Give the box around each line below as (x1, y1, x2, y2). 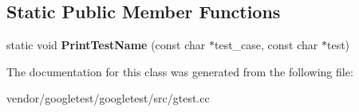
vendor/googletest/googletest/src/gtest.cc (6, 90, 210, 106)
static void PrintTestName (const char (6, 37, 206, 53)
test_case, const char (214, 37, 318, 53)
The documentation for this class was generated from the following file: (6, 63, 353, 79)
